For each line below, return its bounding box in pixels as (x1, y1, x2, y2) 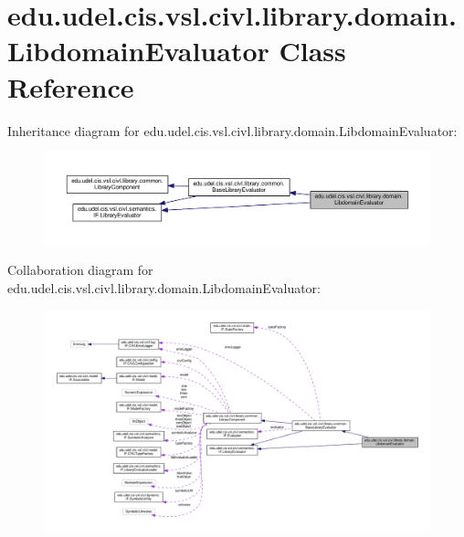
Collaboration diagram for (7, 260, 153, 279)
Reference (7, 68, 134, 105)
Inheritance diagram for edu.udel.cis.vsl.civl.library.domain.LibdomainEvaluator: (7, 121, 458, 140)
